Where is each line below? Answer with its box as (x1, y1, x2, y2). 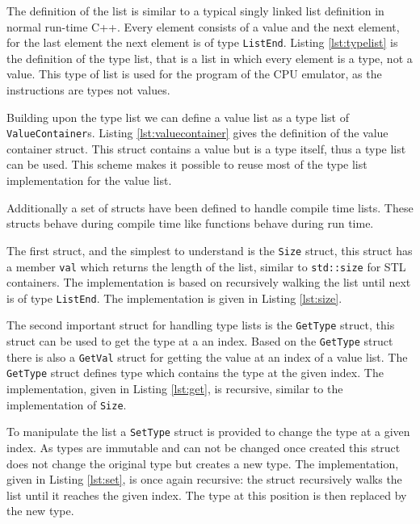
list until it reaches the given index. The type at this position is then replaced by (6, 486, 407, 503)
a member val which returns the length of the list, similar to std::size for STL (6, 258, 406, 275)
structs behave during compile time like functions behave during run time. (6, 215, 374, 232)
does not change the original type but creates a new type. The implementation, (6, 455, 399, 472)
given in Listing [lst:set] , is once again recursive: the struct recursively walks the (6, 471, 402, 488)
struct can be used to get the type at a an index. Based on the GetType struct (6, 333, 393, 350)
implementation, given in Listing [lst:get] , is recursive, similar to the (6, 380, 343, 397)
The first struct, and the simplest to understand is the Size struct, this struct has (6, 241, 413, 258)
